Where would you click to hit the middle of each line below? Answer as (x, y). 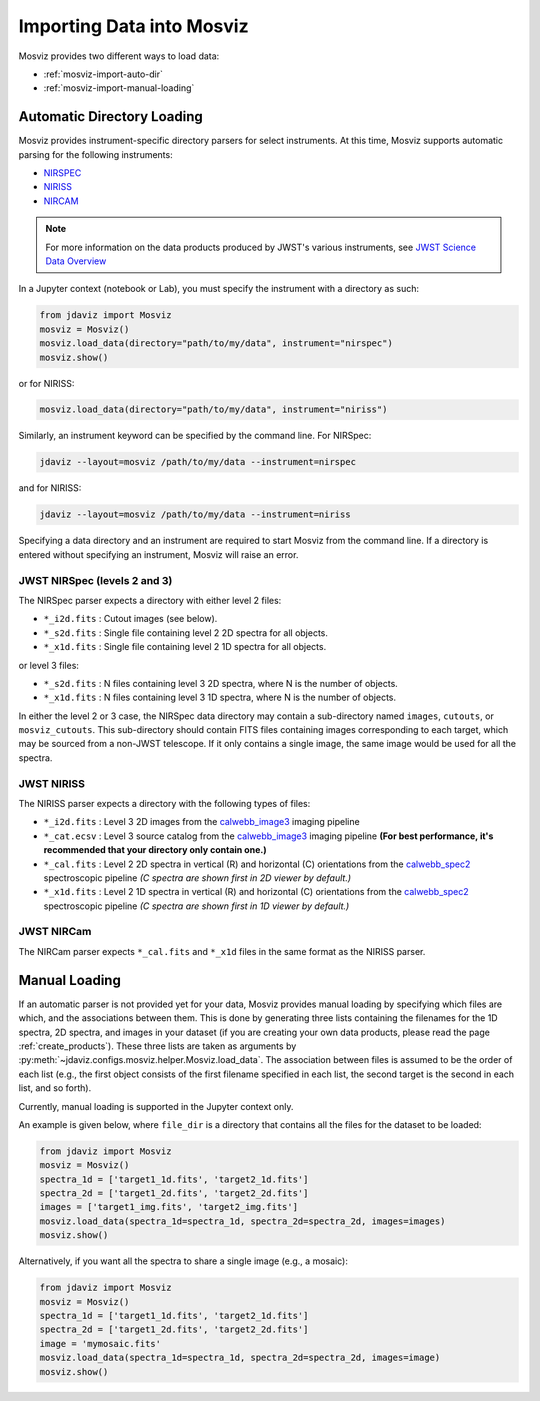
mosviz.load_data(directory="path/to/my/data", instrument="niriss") (213, 409)
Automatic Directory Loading (111, 116)
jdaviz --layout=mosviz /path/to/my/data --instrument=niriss (195, 514)
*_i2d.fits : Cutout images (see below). (130, 619)
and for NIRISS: (50, 488)
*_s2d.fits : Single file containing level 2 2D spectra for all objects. (186, 632)
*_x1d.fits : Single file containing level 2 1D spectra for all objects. (185, 647)
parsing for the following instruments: (96, 154)
